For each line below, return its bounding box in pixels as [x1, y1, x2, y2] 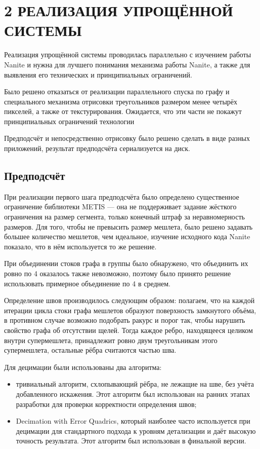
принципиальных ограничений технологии [4, 116, 135, 126]
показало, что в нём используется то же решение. [4, 241, 157, 251]
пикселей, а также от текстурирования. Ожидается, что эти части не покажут [4, 106, 242, 117]
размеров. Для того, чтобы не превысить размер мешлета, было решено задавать [4, 221, 253, 232]
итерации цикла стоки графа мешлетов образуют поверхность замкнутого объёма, [4, 305, 256, 315]
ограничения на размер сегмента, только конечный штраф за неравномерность [4, 211, 245, 222]
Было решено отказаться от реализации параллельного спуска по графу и [4, 86, 230, 97]
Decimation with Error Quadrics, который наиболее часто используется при [16, 416, 250, 426]
